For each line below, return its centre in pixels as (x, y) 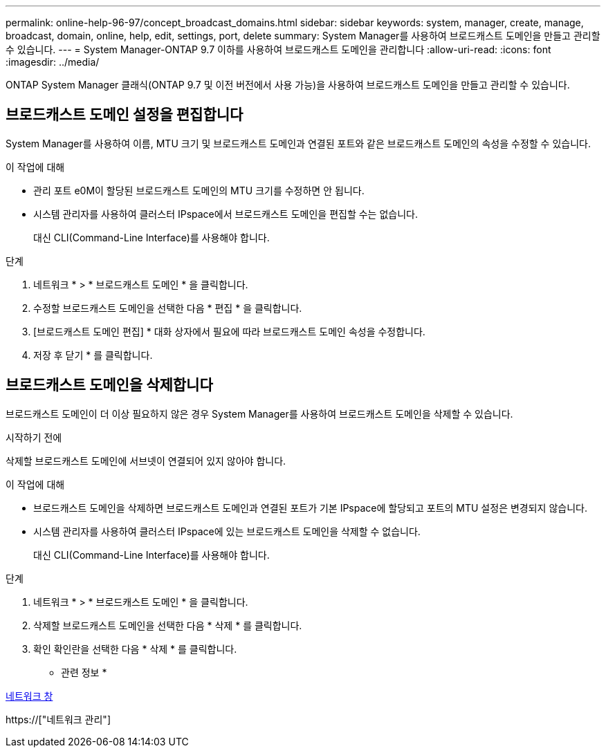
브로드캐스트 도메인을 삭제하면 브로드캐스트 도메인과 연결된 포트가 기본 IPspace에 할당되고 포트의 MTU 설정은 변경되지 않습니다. (310, 508)
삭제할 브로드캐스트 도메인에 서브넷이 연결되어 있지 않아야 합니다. (146, 461)
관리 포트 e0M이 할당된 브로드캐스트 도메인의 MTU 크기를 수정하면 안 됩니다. (199, 190)
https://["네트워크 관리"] (58, 719)
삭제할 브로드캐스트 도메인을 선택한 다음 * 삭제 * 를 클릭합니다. (168, 625)
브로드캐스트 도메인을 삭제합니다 (109, 385)
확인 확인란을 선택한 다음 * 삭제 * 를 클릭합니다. (135, 649)
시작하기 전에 (34, 437)
